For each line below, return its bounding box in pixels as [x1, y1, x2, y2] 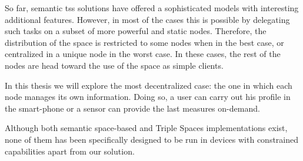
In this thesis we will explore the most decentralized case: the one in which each [5, 79, 292, 91]
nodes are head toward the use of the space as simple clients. [5, 59, 224, 71]
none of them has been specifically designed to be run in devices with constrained [5, 133, 299, 145]
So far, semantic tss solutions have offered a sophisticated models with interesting [5, 2, 299, 14]
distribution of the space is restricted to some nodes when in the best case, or [5, 36, 284, 48]
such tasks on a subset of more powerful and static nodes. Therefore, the [5, 25, 267, 37]
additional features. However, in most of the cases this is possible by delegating [5, 13, 290, 25]
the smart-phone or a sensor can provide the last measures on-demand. [5, 102, 260, 114]
